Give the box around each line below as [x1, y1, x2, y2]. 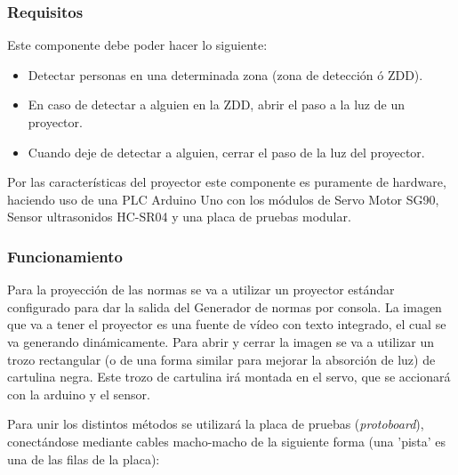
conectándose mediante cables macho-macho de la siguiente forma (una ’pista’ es [7, 431, 446, 450]
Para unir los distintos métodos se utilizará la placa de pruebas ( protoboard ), [7, 415, 424, 433]
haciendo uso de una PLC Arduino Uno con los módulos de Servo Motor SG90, [7, 189, 439, 208]
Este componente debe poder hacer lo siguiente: [7, 36, 268, 54]
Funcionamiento [7, 245, 123, 267]
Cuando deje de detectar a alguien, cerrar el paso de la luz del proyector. [28, 142, 425, 161]
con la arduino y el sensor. [7, 384, 150, 403]
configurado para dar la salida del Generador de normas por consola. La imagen [7, 297, 442, 316]
